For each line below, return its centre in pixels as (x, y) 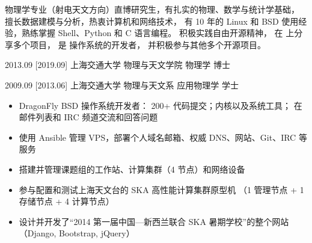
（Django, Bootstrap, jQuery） (77, 233)
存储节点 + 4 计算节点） (66, 201)
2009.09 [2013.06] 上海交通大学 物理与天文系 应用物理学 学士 (122, 85)
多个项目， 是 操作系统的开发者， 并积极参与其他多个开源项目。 (139, 44)
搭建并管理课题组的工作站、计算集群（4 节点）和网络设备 (132, 169)
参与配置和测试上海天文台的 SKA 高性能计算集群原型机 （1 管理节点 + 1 (161, 189)
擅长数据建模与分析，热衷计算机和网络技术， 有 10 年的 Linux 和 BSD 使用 (152, 21)
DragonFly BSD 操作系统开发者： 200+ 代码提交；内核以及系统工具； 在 (161, 105)
